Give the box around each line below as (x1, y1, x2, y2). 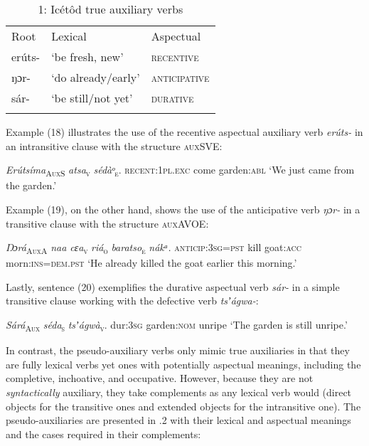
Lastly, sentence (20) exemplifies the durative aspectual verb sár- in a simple (6, 279, 340, 294)
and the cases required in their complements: (6, 426, 201, 441)
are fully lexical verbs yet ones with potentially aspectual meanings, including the (6, 356, 361, 371)
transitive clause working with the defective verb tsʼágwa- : (6, 293, 259, 308)
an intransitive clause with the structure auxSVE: (6, 138, 223, 153)
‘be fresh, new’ (51, 48, 124, 65)
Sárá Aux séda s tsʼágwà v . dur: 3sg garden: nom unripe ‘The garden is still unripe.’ (6, 317, 348, 334)
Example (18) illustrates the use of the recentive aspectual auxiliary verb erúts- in (6, 124, 363, 139)
